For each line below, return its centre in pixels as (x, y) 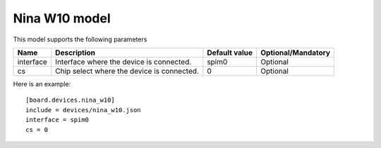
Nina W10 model (62, 18)
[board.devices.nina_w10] (71, 100)
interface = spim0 (58, 120)
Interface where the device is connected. (123, 62)
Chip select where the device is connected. (127, 71)
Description (75, 53)
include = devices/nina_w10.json (83, 110)
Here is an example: (42, 83)
